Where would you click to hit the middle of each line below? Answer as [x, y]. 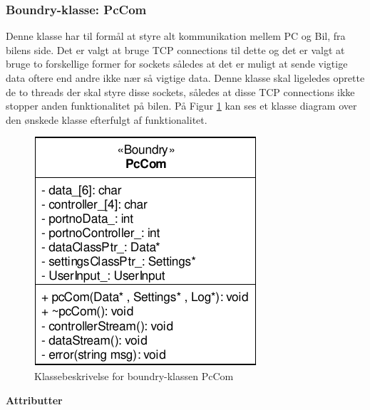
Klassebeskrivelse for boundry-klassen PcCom [134, 375]
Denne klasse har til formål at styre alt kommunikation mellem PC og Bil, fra [176, 36]
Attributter [34, 400]
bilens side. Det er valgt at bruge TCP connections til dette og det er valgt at [175, 49]
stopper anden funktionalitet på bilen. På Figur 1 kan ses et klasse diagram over [181, 106]
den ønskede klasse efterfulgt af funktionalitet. [107, 119]
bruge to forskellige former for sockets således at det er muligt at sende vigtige [177, 64]
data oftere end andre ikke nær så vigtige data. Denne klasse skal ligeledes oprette [185, 78]
